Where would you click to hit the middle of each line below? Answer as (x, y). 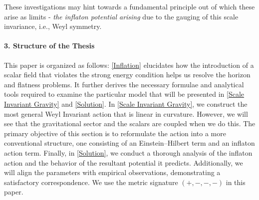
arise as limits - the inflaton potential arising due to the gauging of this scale (121, 16)
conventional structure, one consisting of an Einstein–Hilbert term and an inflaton (129, 143)
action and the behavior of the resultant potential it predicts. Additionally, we (124, 162)
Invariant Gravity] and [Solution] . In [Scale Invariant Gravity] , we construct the (126, 103)
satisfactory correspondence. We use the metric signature (91, 182)
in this (236, 182)
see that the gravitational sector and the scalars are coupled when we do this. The (130, 123)
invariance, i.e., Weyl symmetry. (53, 26)
